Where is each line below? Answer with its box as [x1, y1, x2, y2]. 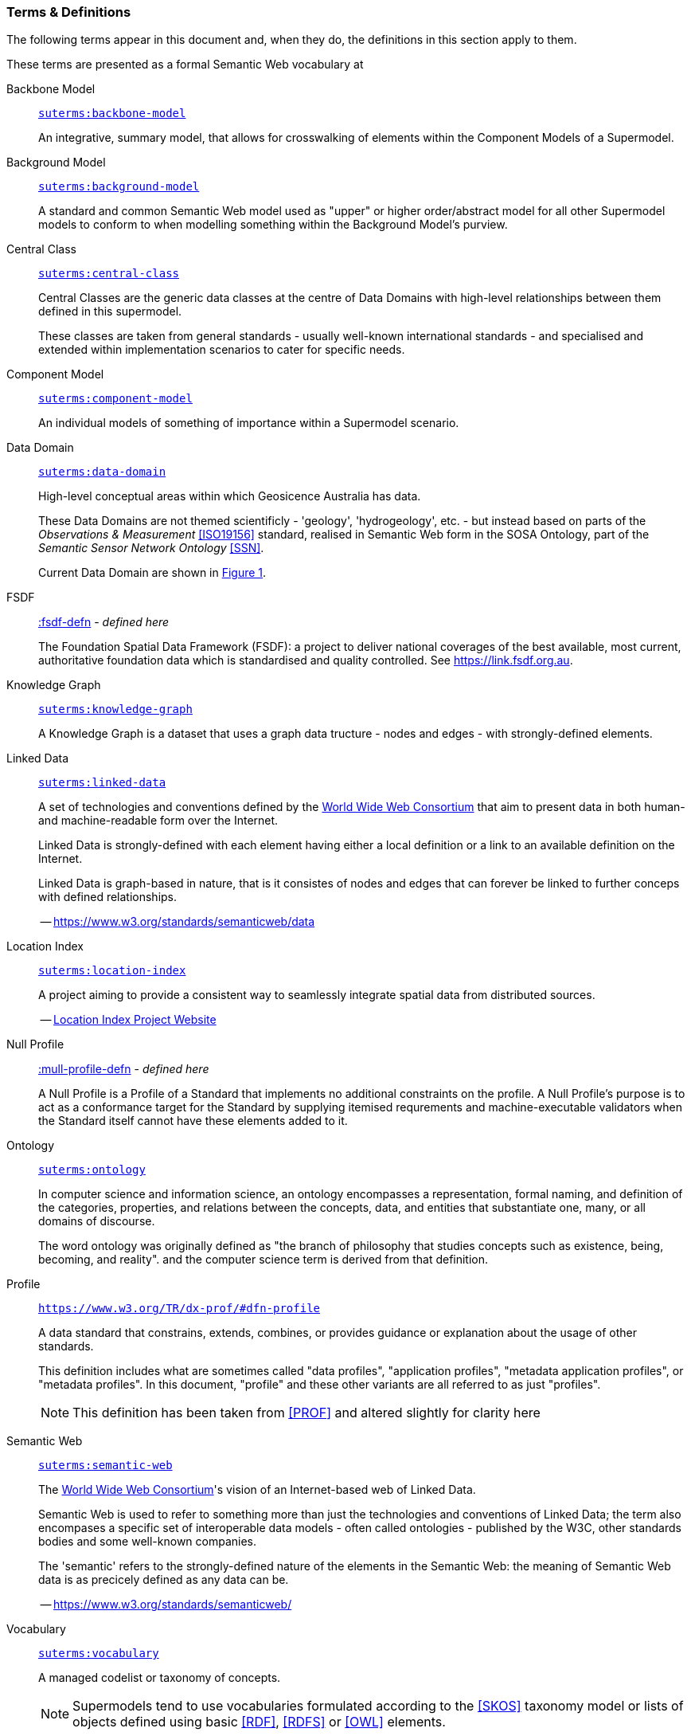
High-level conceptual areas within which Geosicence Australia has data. [38, 489, 421, 504]
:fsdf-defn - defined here [38, 615, 170, 629]
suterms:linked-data [38, 776, 166, 790]
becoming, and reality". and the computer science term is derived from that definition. [38, 1252, 489, 1267]
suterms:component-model [38, 392, 193, 406]
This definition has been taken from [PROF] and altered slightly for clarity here [72, 1405, 541, 1421]
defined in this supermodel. [38, 304, 182, 319]
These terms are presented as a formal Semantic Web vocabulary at [6, 57, 364, 72]
